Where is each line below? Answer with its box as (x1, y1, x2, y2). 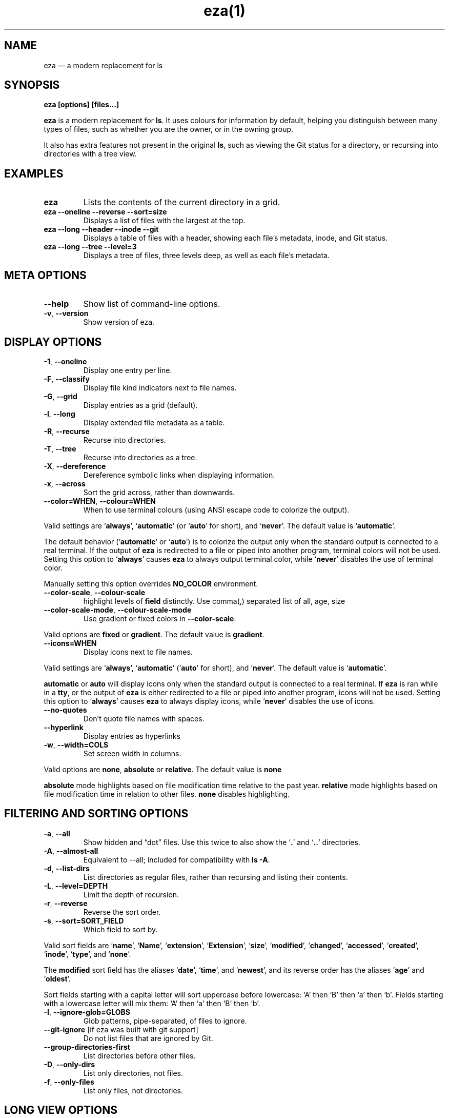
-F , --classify (44, 374, 90, 383)
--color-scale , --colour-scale (44, 587, 146, 597)
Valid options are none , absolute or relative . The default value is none (44, 764, 282, 774)
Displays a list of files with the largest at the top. (83, 216, 246, 225)
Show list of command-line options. (83, 299, 220, 309)
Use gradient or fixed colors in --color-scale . (83, 614, 236, 623)
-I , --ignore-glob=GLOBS (44, 1007, 130, 1016)
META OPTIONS (4, 268, 87, 282)
